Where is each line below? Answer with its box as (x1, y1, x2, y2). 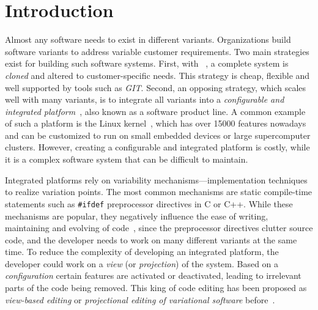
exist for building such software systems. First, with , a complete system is (5, 57, 289, 70)
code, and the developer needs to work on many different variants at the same (5, 233, 297, 246)
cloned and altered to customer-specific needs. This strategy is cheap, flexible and (5, 68, 310, 81)
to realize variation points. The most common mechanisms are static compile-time (5, 185, 312, 198)
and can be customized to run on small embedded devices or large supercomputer (5, 128, 311, 141)
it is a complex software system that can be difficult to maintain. (5, 153, 248, 166)
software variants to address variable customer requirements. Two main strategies (5, 45, 309, 57)
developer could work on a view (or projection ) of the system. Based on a (5, 257, 279, 270)
